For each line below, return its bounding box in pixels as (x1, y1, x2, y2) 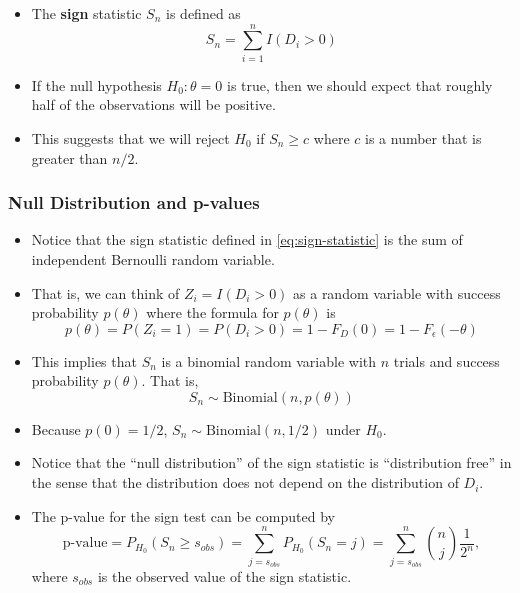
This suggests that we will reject (31, 127, 230, 148)
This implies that (31, 350, 137, 371)
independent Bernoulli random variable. (31, 248, 275, 269)
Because (31, 418, 81, 439)
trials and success (393, 350, 500, 371)
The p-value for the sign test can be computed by (31, 505, 335, 526)
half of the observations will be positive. (31, 94, 276, 115)
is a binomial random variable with (161, 350, 377, 371)
